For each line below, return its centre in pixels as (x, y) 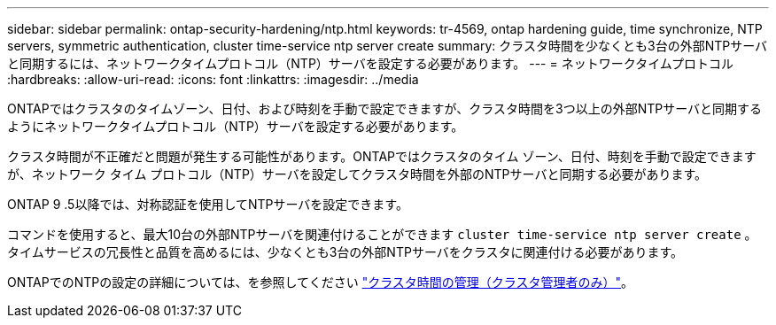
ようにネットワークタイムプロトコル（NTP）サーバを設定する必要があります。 (236, 126)
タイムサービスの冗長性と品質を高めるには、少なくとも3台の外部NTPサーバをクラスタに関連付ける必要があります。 (345, 252)
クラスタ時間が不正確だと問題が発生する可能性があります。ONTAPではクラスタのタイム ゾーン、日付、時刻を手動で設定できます (382, 156)
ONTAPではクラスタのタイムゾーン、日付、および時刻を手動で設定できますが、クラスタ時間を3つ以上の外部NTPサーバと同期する (385, 108)
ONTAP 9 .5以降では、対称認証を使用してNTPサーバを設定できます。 (208, 204)
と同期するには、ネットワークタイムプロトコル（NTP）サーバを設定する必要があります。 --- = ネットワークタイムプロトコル (371, 63)
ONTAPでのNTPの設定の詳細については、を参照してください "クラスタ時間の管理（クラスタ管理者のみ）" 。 (321, 282)
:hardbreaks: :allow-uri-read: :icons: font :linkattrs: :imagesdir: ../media (213, 79)
